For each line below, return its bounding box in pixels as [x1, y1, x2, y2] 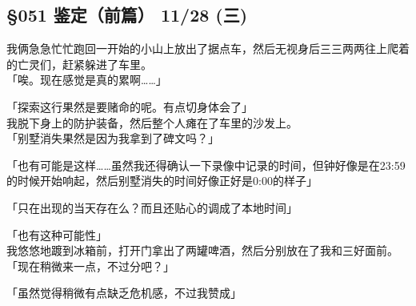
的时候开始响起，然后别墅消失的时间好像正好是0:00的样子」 [6, 172, 318, 189]
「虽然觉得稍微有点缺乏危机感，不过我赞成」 [6, 284, 242, 301]
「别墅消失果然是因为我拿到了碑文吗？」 [6, 130, 219, 147]
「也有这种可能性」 [6, 226, 107, 243]
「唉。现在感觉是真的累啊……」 [6, 71, 167, 88]
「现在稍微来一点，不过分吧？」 [6, 257, 174, 274]
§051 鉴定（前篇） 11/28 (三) [6, 2, 248, 27]
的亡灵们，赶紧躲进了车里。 [6, 55, 152, 72]
